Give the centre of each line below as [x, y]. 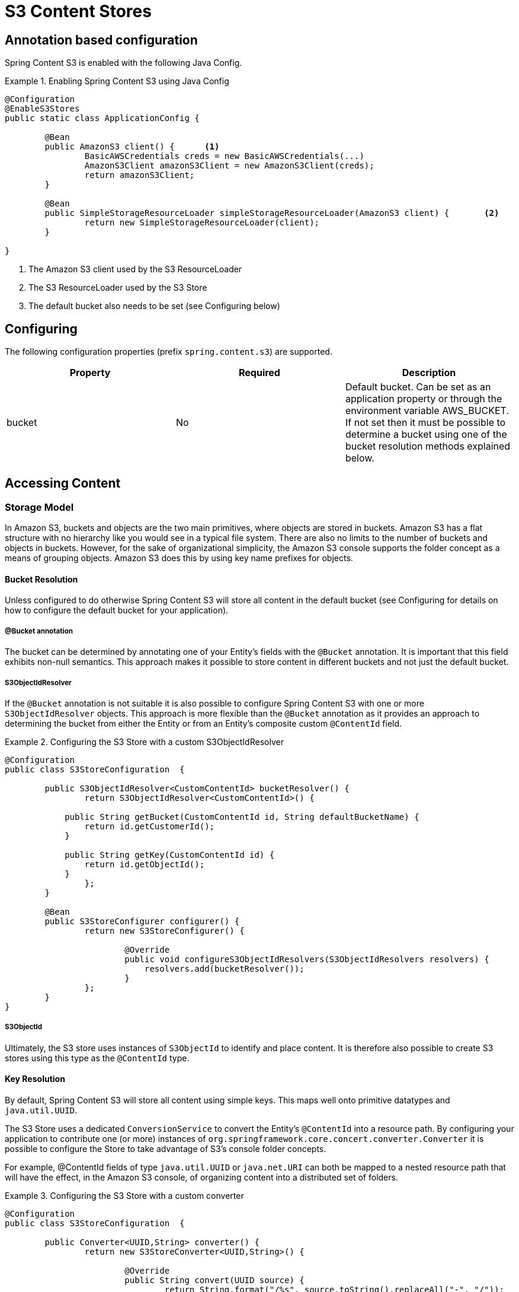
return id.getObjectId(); [145, 865]
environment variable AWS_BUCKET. [427, 411]
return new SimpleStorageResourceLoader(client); [202, 223]
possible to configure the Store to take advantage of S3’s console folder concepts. [166, 1149]
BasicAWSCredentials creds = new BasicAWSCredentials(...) [224, 156]
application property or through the [424, 399]
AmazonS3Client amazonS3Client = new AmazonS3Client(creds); [229, 166]
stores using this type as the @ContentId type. [97, 1058]
